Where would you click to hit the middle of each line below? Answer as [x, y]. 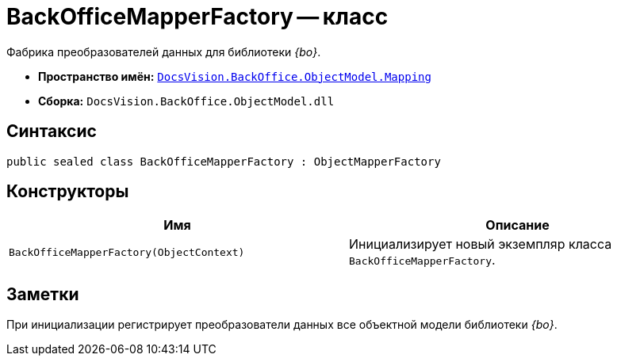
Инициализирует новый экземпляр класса [481, 244]
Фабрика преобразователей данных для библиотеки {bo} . [164, 51]
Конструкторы [68, 192]
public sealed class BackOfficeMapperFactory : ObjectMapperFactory [224, 161]
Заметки [43, 294]
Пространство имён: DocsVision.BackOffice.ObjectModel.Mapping [235, 76]
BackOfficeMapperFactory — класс [197, 17]
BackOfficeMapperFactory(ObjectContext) [127, 252]
